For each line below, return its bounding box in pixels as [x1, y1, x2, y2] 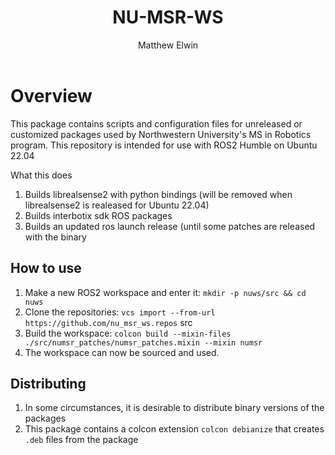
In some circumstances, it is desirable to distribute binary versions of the [24, 402, 325, 414]
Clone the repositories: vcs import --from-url [24, 306, 216, 318]
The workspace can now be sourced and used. [24, 346, 220, 358]
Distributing [10, 375, 87, 392]
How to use [10, 260, 82, 277]
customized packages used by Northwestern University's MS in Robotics [10, 128, 312, 140]
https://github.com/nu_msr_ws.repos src [24, 316, 193, 328]
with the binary [24, 231, 87, 243]
